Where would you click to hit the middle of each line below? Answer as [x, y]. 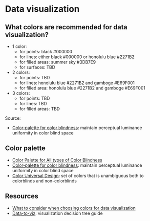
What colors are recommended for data [66, 27]
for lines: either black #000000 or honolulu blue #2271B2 [77, 57]
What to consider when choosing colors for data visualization [74, 208]
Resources [22, 196]
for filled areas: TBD [40, 109]
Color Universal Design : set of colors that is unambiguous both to [78, 176]
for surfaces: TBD [37, 67]
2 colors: [21, 72]
